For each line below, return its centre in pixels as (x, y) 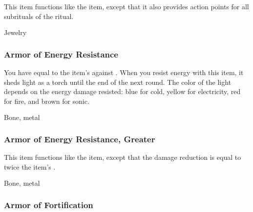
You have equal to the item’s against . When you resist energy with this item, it (124, 72)
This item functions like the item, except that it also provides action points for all (126, 6)
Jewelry (15, 32)
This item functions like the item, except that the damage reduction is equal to (123, 157)
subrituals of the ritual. (39, 16)
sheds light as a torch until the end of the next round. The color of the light (118, 82)
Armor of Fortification (49, 204)
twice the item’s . (30, 166)
